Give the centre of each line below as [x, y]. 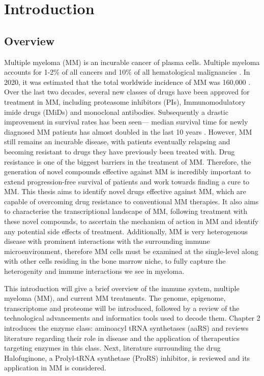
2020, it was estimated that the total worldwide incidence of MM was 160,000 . [127, 82]
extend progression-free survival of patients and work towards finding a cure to [127, 181]
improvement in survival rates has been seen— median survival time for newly [126, 122]
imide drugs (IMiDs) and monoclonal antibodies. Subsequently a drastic [116, 112]
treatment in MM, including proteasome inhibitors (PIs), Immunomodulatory [125, 101]
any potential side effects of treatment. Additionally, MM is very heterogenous [126, 231]
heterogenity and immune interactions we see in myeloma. [94, 271]
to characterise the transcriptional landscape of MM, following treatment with [126, 211]
